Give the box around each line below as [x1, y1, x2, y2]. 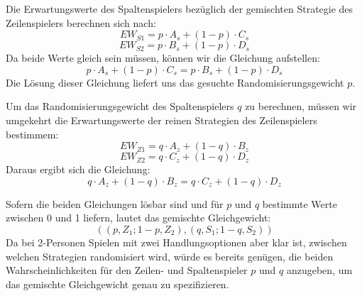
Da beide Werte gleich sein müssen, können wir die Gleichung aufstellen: [6, 50, 320, 65]
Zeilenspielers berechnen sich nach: [6, 15, 156, 30]
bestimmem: [6, 126, 59, 141]
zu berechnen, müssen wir [245, 99, 357, 114]
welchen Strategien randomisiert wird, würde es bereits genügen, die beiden [6, 248, 334, 263]
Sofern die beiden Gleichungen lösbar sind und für [6, 196, 224, 211]
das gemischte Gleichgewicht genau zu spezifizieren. [6, 276, 229, 291]
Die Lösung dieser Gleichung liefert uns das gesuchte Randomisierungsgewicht [6, 75, 344, 89]
